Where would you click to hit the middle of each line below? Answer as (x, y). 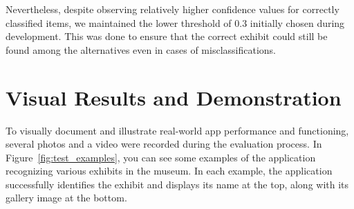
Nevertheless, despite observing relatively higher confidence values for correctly (173, 9)
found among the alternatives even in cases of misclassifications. (141, 49)
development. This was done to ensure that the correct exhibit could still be (167, 36)
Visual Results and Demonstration (174, 97)
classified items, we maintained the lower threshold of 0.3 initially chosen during (175, 22)
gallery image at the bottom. (66, 198)
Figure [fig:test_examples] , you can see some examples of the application (161, 157)
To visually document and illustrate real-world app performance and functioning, (177, 130)
